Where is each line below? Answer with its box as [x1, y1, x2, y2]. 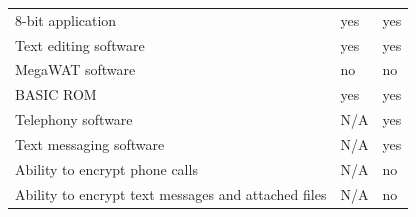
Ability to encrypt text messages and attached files [15, 183, 327, 204]
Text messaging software [15, 133, 165, 154]
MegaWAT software [15, 59, 136, 80]
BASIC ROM [15, 84, 97, 105]
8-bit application [15, 9, 117, 30]
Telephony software [15, 109, 133, 130]
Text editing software [15, 34, 145, 55]
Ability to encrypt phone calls [15, 158, 198, 179]
